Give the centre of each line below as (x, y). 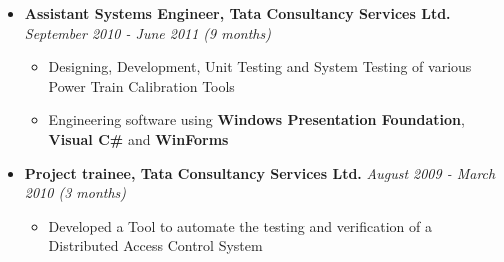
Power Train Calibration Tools (141, 85)
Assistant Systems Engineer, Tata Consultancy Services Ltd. (237, 13)
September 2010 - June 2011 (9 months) (147, 32)
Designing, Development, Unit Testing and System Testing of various (260, 66)
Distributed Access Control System (155, 245)
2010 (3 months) (75, 192)
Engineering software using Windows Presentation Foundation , (256, 119)
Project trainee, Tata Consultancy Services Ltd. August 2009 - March (260, 172)
